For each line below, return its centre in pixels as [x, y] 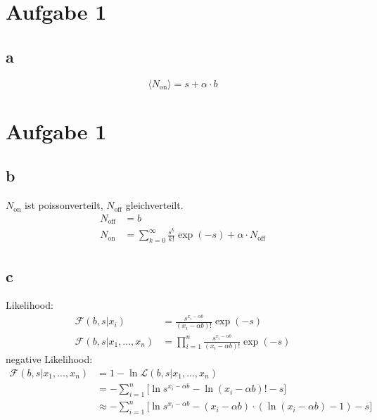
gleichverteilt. [154, 205]
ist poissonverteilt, [64, 205]
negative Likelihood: [49, 358]
